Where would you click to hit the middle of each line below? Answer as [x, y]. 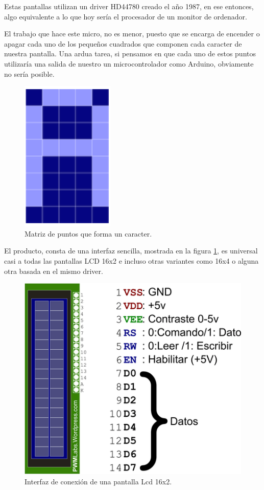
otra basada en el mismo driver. [54, 271]
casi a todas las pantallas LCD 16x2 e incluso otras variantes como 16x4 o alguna [131, 260]
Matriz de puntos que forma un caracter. [88, 233]
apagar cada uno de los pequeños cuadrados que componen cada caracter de [123, 43]
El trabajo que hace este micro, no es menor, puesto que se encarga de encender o [132, 34]
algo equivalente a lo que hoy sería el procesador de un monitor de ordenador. [126, 16]
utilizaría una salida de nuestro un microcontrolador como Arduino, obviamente [129, 63]
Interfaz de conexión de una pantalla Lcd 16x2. [98, 481]
